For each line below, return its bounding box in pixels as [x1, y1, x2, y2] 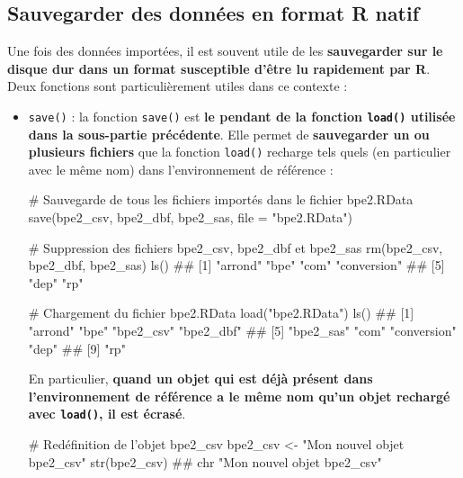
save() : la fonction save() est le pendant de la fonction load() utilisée [28, 106, 456, 125]
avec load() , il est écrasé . [28, 404, 186, 423]
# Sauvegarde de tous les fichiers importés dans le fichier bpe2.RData [28, 190, 414, 209]
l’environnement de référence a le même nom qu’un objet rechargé [28, 386, 450, 405]
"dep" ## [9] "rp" [28, 338, 126, 357]
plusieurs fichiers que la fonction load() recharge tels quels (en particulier [28, 142, 451, 161]
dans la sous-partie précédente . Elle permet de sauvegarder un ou [28, 124, 430, 143]
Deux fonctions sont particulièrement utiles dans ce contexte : [7, 77, 348, 95]
